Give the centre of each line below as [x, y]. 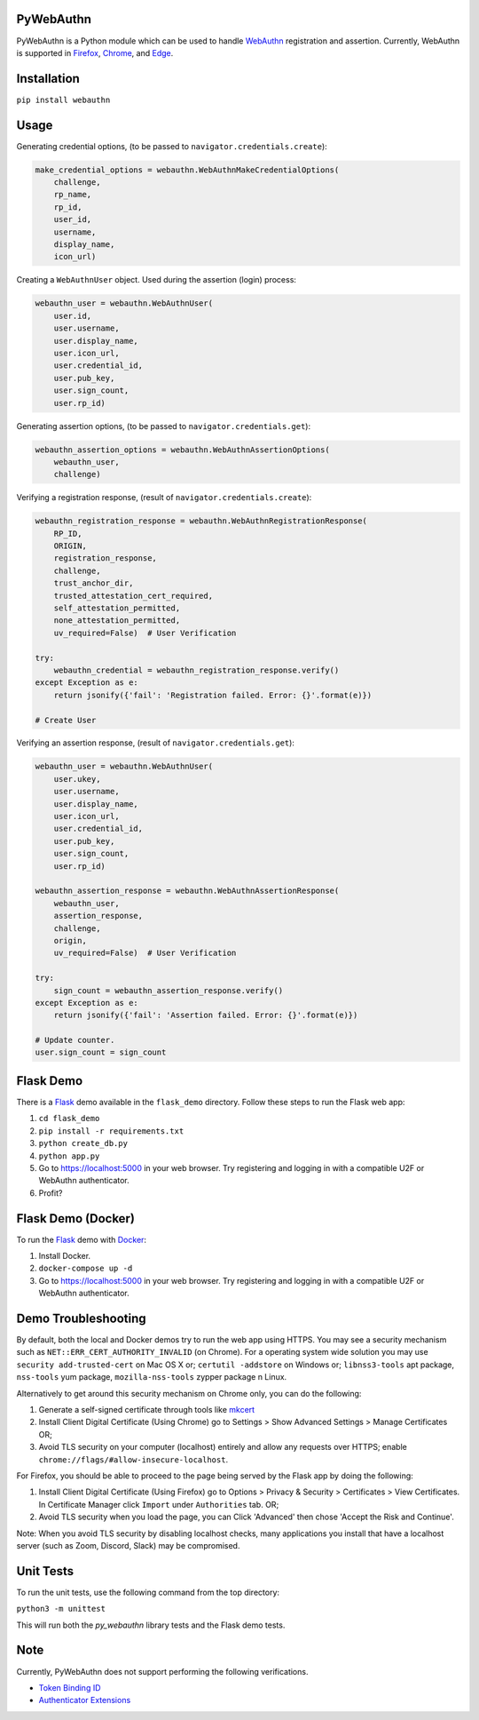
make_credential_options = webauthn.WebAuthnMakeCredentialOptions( [187, 170]
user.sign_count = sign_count [101, 1052]
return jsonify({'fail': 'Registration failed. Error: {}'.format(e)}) [213, 695]
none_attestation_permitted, [117, 621]
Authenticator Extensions [85, 1700]
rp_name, [73, 195]
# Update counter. [75, 1040]
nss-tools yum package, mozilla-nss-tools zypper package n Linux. [152, 1377]
